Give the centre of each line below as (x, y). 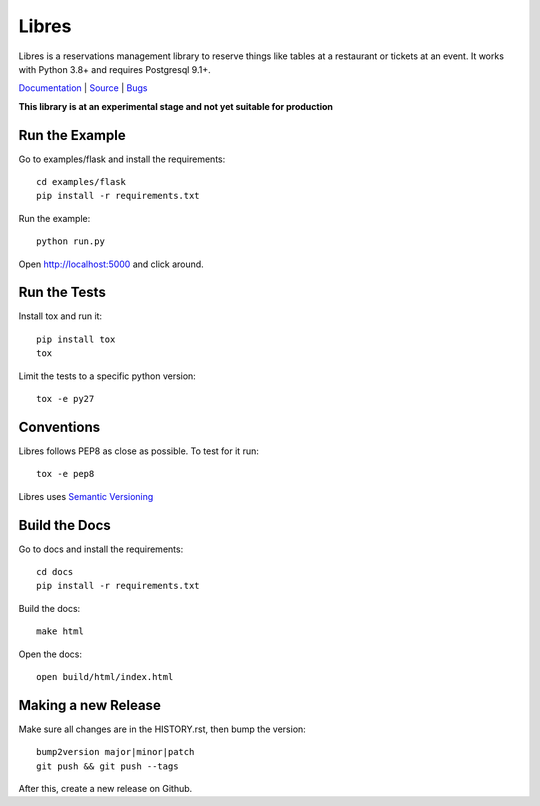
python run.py (70, 241)
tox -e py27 (65, 399)
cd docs (55, 572)
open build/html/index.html (105, 676)
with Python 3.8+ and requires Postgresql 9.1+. (114, 69)
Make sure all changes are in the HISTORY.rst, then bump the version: (162, 729)
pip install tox (76, 339)
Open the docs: (50, 654)
